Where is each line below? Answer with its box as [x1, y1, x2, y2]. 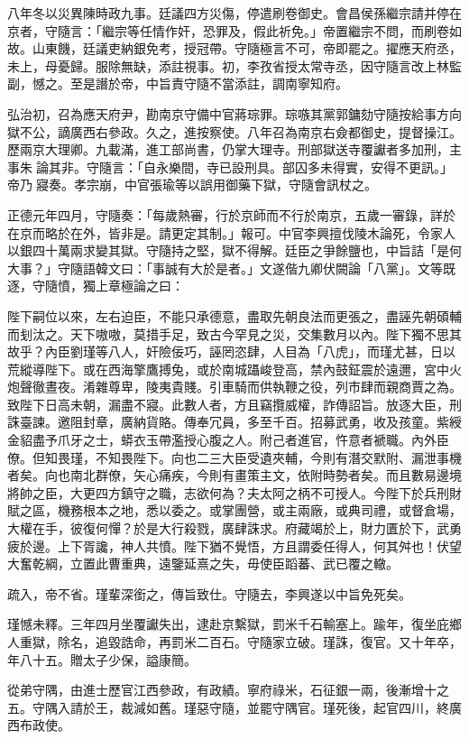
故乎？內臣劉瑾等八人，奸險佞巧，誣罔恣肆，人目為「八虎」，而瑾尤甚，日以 [7, 342, 455, 361]
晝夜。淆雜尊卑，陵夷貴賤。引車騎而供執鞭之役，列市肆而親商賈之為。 [44, 377, 462, 396]
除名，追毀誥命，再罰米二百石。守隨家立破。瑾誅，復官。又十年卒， [57, 633, 462, 651]
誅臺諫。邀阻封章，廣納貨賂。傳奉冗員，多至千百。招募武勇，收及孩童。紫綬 [7, 412, 462, 431]
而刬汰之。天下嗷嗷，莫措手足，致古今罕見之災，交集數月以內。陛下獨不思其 [7, 324, 462, 343]
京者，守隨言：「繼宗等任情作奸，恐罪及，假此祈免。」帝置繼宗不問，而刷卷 [7, 21, 449, 40]
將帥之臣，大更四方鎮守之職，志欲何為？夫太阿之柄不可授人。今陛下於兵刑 [7, 483, 449, 502]
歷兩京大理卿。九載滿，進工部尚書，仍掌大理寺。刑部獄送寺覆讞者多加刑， [7, 140, 449, 159]
